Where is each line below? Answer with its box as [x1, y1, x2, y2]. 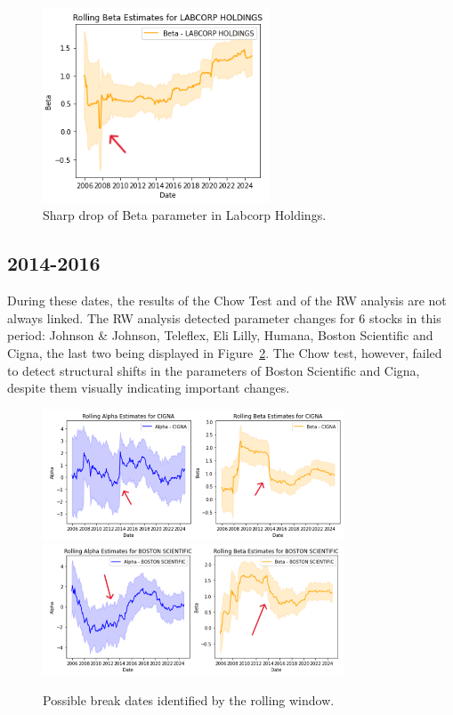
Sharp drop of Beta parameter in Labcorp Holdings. [43, 206, 327, 224]
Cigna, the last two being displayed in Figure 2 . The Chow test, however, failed [7, 343, 442, 362]
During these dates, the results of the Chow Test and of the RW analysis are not [7, 291, 447, 310]
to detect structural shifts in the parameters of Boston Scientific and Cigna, [7, 361, 420, 379]
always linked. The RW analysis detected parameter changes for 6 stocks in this [7, 308, 441, 327]
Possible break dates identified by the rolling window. [43, 690, 335, 709]
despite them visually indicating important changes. [7, 378, 290, 397]
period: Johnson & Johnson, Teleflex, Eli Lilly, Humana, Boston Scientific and [7, 326, 433, 345]
